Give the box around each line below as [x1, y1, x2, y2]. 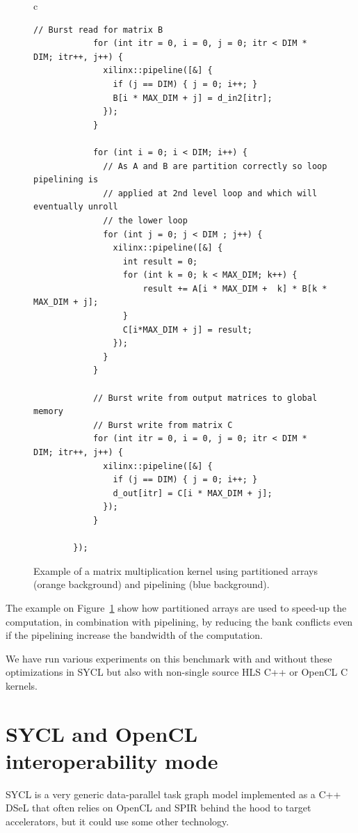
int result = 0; [122, 256, 198, 267]
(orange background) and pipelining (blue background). [33, 577, 270, 592]
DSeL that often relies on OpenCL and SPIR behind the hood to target [6, 800, 311, 815]
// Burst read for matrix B [33, 24, 163, 35]
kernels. [6, 678, 38, 692]
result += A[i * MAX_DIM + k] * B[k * [143, 283, 327, 294]
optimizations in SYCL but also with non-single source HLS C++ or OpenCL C [6, 665, 348, 679]
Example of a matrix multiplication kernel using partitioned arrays [33, 563, 318, 578]
